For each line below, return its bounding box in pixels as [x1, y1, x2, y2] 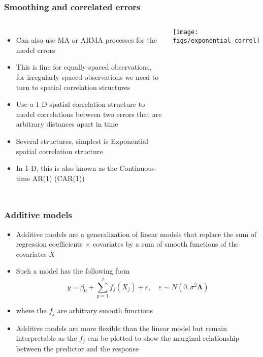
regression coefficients [16, 239, 83, 249]
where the [16, 305, 47, 316]
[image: [173, 28, 199, 36]
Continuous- [119, 163, 157, 173]
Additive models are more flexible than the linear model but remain [16, 322, 227, 333]
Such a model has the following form [16, 265, 130, 276]
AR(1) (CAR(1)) [32, 172, 85, 183]
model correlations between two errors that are [16, 108, 162, 119]
